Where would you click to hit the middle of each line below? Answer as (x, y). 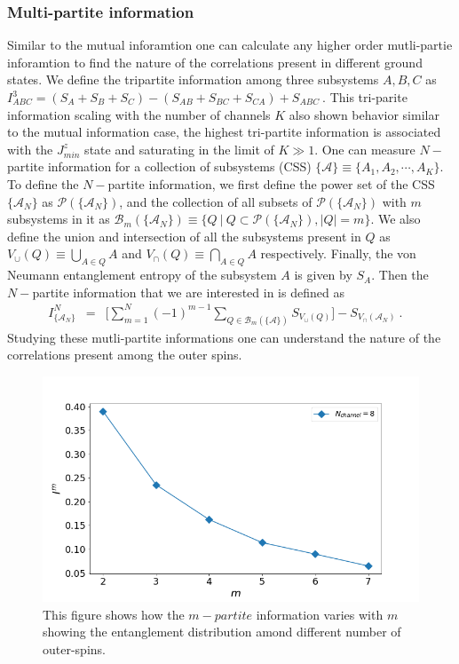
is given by (323, 275)
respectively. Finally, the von (338, 253)
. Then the (400, 275)
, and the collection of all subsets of (216, 201)
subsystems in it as (59, 219)
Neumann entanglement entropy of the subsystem (142, 275)
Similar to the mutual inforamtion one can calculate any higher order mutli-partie (230, 45)
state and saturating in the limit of (179, 149)
